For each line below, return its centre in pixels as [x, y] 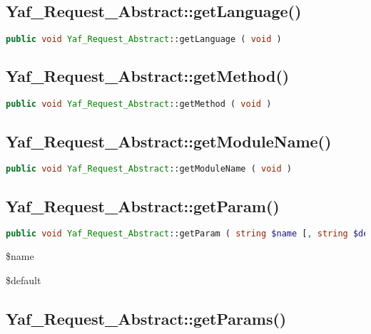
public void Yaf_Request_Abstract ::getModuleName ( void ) [149, 169]
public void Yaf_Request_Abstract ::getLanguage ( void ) [144, 40]
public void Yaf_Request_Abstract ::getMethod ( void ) [139, 104]
